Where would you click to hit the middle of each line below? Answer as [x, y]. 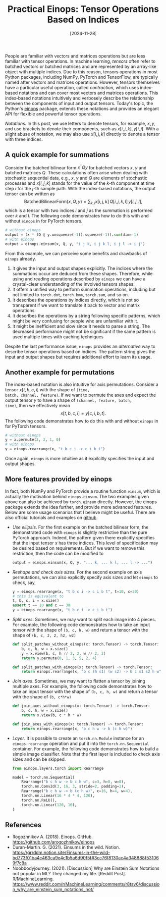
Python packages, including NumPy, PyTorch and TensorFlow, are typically [82, 77]
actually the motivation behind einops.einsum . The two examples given [77, 496]
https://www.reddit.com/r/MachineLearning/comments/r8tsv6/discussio [86, 884]
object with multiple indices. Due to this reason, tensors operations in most [81, 72]
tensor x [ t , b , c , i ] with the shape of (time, [48, 389]
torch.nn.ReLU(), [39, 800]
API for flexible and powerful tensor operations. [54, 114]
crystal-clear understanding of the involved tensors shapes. [73, 284]
